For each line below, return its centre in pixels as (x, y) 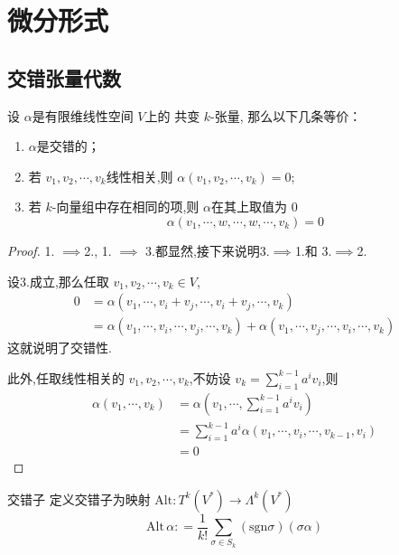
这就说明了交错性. (60, 348)
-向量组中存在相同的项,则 (125, 207)
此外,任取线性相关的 (66, 377)
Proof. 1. (31, 250)
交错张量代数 (64, 77)
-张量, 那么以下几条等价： (286, 115)
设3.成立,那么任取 (58, 281)
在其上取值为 (249, 207)
